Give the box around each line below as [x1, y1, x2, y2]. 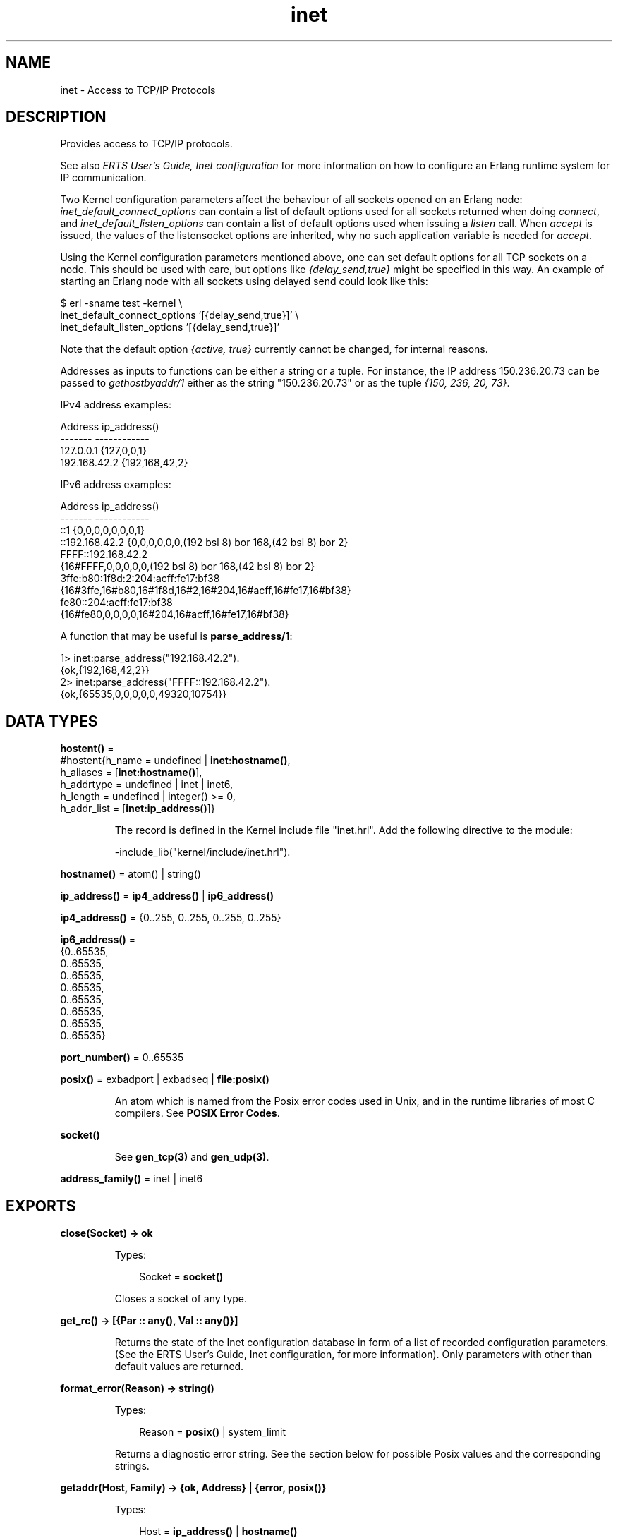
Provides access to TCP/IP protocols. [60, 138, 233, 150]
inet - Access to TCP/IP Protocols [60, 83, 216, 96]
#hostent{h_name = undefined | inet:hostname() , [60, 754, 291, 767]
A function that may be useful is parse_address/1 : [60, 630, 293, 643]
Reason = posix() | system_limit [139, 1426, 286, 1439]
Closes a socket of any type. [114, 1292, 248, 1305]
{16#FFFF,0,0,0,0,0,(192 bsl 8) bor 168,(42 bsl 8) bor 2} [60, 560, 315, 573]
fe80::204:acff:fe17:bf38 [60, 596, 173, 609]
